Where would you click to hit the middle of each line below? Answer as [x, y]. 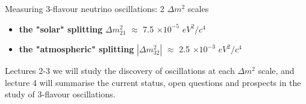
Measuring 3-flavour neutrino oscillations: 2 [85, 8]
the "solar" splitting [61, 29]
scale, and [276, 71]
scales [198, 8]
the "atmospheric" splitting [76, 49]
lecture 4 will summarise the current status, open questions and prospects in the [153, 82]
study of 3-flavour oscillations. [60, 94]
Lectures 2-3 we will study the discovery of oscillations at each [120, 71]
